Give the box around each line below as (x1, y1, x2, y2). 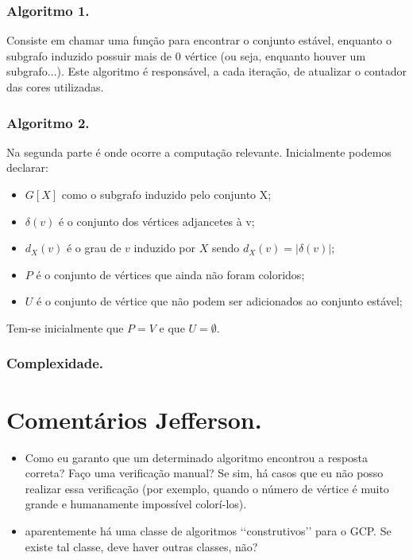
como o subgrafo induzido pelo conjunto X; (61, 186, 272, 202)
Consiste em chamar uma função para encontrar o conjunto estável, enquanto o (6, 32, 392, 49)
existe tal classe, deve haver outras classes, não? (25, 538, 258, 554)
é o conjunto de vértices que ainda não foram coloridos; (36, 266, 305, 282)
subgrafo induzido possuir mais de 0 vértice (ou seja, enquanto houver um (6, 47, 366, 64)
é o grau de (66, 239, 122, 256)
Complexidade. (6, 353, 104, 373)
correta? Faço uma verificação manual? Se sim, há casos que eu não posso (25, 465, 384, 481)
